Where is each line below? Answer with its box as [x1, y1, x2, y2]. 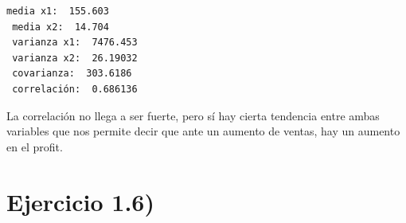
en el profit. [6, 138, 63, 155]
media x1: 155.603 [6, 6, 109, 17]
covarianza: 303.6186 [12, 68, 132, 80]
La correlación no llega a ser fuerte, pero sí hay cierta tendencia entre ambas [6, 107, 380, 123]
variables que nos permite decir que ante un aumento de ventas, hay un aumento [6, 123, 400, 139]
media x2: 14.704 [12, 21, 109, 33]
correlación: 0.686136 [12, 83, 138, 95]
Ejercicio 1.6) [6, 185, 154, 217]
